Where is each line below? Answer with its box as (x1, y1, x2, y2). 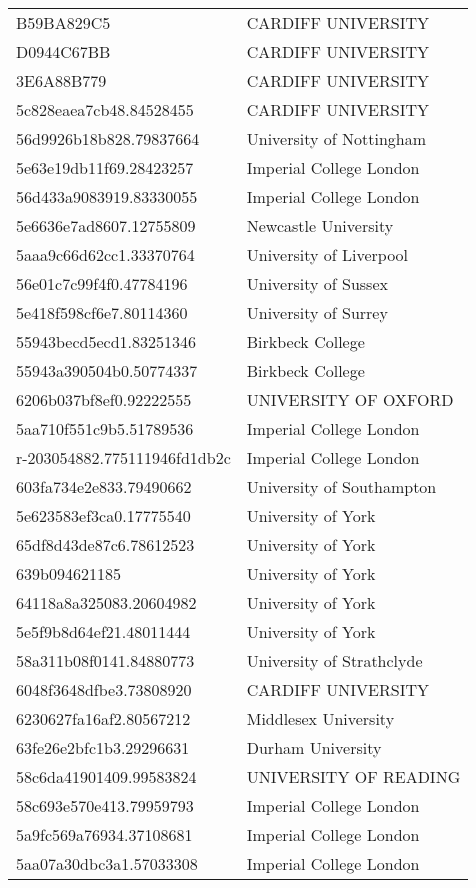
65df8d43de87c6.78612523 (16, 533, 195, 556)
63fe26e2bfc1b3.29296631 (16, 736, 190, 759)
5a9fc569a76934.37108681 (16, 823, 193, 846)
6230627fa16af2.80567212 (16, 707, 191, 730)
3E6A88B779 (16, 69, 107, 92)
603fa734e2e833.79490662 (16, 475, 192, 498)
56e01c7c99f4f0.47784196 (16, 272, 188, 295)
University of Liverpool (246, 243, 409, 266)
